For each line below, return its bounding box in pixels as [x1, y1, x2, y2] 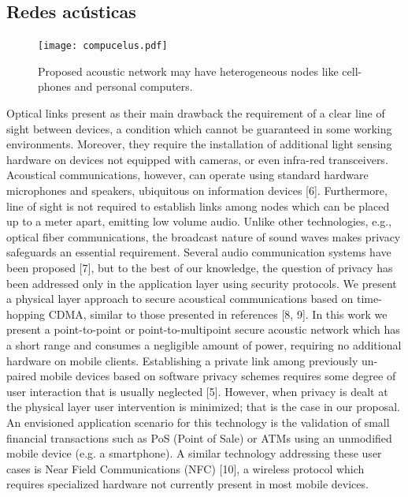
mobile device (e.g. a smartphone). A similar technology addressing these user [6, 445, 382, 461]
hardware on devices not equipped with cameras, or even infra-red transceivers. [6, 151, 388, 167]
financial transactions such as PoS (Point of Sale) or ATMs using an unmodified [6, 429, 392, 446]
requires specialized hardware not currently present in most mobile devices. [6, 476, 369, 492]
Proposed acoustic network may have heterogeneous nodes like [38, 62, 339, 79]
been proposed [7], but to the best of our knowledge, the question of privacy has [6, 259, 393, 275]
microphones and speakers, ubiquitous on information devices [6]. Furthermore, [6, 182, 388, 199]
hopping [6, 305, 46, 322]
